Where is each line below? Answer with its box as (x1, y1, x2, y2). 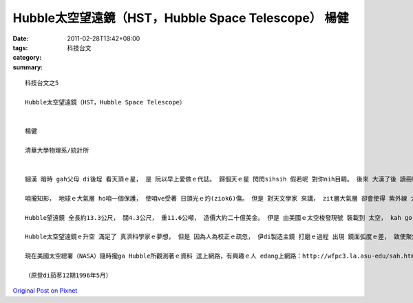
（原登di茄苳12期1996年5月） (25, 271, 112, 279)
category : (12, 54, 42, 62)
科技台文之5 (25, 79, 59, 87)
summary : (12, 63, 43, 71)
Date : (12, 34, 29, 43)
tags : (12, 43, 28, 52)
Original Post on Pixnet (12, 287, 78, 295)
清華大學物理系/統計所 (25, 146, 89, 154)
